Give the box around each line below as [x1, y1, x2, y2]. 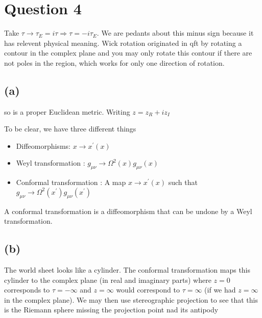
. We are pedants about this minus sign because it [97, 28, 254, 38]
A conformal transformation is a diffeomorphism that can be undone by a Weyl [4, 205, 252, 216]
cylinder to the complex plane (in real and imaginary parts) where [4, 274, 211, 285]
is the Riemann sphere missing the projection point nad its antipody [4, 304, 219, 315]
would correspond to [116, 284, 180, 295]
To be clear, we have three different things [4, 123, 136, 134]
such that [168, 177, 198, 188]
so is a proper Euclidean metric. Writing [4, 106, 130, 117]
